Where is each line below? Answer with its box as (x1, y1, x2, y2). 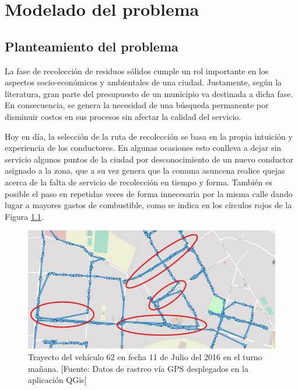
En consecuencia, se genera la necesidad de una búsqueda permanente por (5, 99, 269, 111)
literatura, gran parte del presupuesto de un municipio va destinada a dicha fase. (5, 87, 293, 99)
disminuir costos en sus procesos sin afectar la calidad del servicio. (5, 110, 241, 122)
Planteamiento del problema (5, 37, 178, 55)
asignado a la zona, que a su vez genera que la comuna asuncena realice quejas (5, 164, 285, 177)
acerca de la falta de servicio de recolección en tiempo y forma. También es (5, 175, 272, 188)
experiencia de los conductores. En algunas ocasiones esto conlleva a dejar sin (5, 141, 282, 154)
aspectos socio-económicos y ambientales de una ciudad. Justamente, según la (5, 76, 282, 88)
